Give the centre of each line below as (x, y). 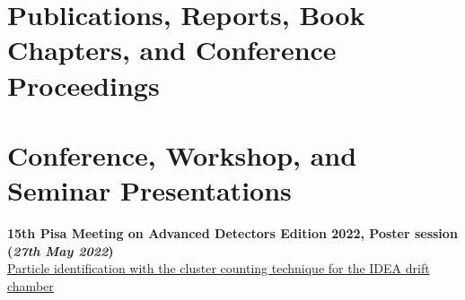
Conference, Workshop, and (182, 154)
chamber (31, 285)
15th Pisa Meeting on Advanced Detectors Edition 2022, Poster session (232, 233)
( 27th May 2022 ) (61, 250)
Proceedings (83, 85)
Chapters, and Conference (172, 50)
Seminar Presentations (149, 190)
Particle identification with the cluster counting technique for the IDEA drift (219, 268)
